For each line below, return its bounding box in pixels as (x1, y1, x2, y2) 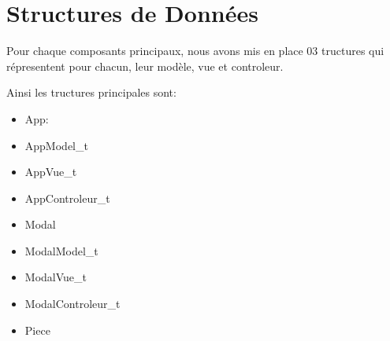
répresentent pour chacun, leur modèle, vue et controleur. (6, 57, 284, 74)
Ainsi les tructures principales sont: (6, 84, 176, 101)
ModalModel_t (24, 242, 98, 258)
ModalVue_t (24, 269, 87, 285)
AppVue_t (24, 163, 77, 180)
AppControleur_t (24, 189, 110, 206)
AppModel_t (24, 137, 88, 153)
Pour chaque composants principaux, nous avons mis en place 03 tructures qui (6, 42, 384, 59)
